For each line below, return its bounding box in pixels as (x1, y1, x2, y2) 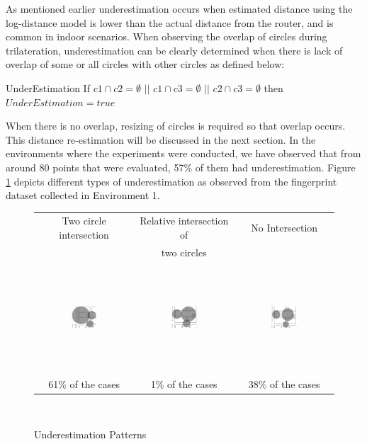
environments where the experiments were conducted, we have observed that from (6, 146, 361, 161)
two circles (161, 244, 207, 259)
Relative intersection (140, 213, 229, 228)
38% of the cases (248, 376, 320, 391)
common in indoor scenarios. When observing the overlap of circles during (6, 29, 327, 44)
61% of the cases (48, 376, 120, 391)
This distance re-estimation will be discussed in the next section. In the (6, 132, 316, 147)
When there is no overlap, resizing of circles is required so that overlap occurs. (6, 118, 346, 133)
